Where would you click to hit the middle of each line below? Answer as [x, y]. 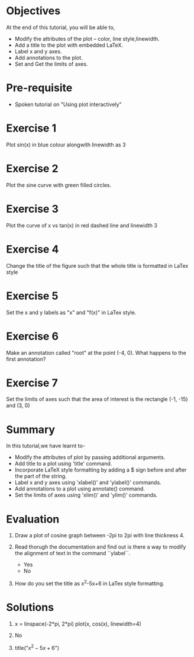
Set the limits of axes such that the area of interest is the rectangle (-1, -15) [97, 399]
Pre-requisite [39, 88]
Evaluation [33, 519]
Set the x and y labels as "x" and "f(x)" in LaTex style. [71, 312]
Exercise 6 [33, 336]
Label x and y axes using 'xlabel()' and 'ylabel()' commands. [88, 483]
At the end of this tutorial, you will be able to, [61, 27]
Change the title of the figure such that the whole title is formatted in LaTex [97, 265]
